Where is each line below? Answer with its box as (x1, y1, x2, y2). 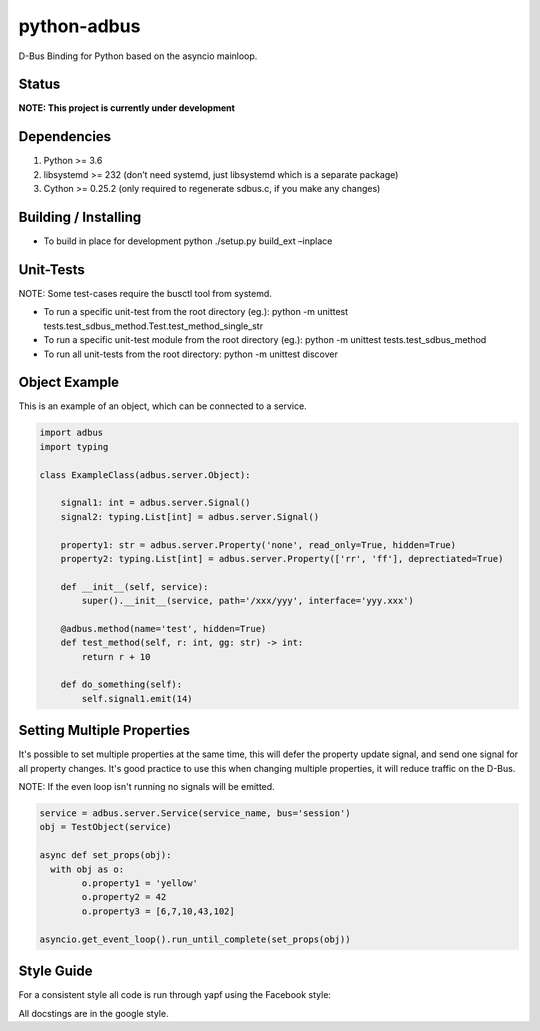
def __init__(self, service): (60, 581, 209, 592)
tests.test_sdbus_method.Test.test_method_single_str (43, 320, 264, 332)
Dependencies (18, 128, 112, 145)
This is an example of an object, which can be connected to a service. (18, 400, 307, 412)
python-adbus (18, 15, 141, 37)
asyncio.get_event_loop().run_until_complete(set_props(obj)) (39, 933, 351, 945)
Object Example (18, 374, 120, 391)
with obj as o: (50, 863, 125, 875)
